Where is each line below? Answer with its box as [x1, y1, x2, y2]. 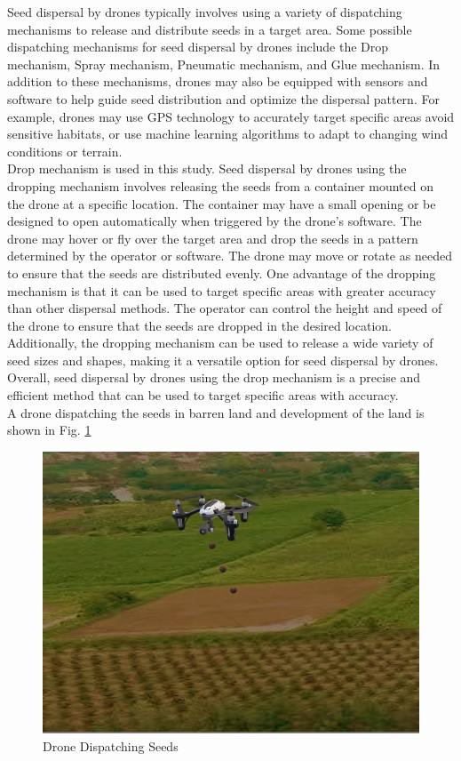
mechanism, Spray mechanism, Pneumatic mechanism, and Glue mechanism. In [7, 54, 441, 73]
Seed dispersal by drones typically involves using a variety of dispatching [7, 3, 402, 20]
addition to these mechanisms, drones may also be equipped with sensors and [7, 72, 428, 91]
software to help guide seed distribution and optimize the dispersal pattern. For [7, 89, 440, 108]
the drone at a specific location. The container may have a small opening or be [7, 194, 436, 212]
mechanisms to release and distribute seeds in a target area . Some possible [7, 20, 412, 38]
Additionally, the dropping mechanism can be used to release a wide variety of [7, 333, 433, 352]
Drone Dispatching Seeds [43, 736, 179, 755]
